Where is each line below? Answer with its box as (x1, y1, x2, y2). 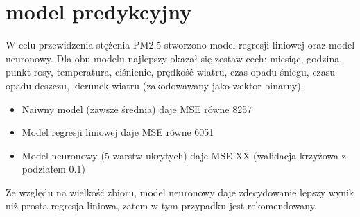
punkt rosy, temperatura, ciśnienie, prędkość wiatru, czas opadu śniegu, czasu (6, 64, 336, 79)
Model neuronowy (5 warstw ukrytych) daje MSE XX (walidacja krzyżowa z (22, 148, 346, 162)
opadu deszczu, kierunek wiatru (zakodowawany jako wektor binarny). (6, 78, 304, 92)
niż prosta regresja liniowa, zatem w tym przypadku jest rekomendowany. (6, 198, 317, 213)
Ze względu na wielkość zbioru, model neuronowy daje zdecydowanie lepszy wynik (6, 184, 354, 199)
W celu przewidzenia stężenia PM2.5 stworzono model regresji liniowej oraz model (6, 37, 355, 52)
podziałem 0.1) (22, 162, 85, 176)
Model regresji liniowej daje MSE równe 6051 (22, 125, 214, 139)
